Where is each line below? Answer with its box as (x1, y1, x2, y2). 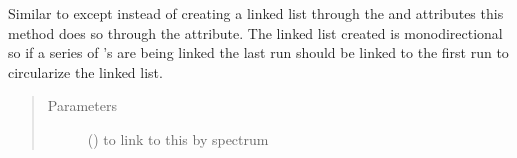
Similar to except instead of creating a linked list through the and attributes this (8, 3, 504, 23)
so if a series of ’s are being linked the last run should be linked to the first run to (8, 42, 509, 63)
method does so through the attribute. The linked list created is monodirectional (8, 22, 503, 43)
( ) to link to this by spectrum (87, 128, 269, 149)
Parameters (47, 95, 117, 116)
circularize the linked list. (8, 61, 163, 82)
